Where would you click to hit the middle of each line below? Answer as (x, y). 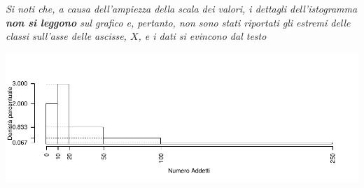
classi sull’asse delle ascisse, (66, 36)
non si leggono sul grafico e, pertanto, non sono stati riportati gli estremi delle (178, 22)
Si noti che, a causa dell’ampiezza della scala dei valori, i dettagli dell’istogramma (182, 8)
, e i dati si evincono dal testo (202, 36)
